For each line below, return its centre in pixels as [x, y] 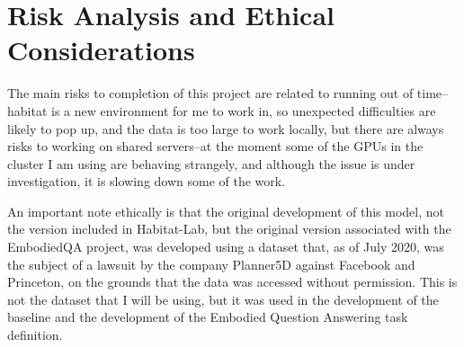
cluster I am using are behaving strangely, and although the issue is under [211, 163]
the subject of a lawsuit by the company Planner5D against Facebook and [211, 264]
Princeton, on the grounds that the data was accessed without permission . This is [232, 282]
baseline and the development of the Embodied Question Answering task [208, 317]
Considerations [101, 50]
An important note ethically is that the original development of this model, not [226, 211]
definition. [35, 335]
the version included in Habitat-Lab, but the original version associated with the [229, 229]
